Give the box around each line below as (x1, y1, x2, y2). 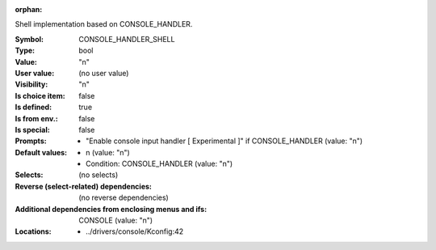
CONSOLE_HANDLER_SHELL (78, 34, 175, 44)
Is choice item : (15, 91, 65, 100)
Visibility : (15, 79, 48, 89)
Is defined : (15, 102, 52, 112)
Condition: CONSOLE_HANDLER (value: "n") (86, 159, 233, 169)
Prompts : (15, 136, 48, 146)
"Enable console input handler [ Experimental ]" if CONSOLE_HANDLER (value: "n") (86, 136, 363, 146)
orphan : (15, 5, 43, 14)
